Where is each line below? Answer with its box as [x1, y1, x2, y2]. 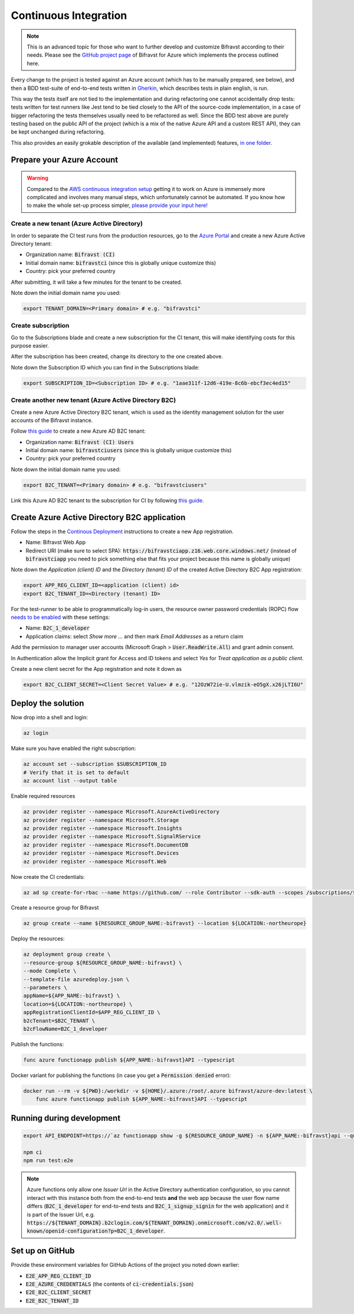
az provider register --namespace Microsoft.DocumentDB [23, 841, 189, 848]
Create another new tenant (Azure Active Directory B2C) [11, 396, 176, 404]
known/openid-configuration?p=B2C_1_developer [27, 1228, 164, 1235]
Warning [27, 174, 48, 181]
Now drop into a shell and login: [11, 714, 88, 721]
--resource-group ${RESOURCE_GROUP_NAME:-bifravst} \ [23, 959, 182, 966]
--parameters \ [23, 984, 67, 991]
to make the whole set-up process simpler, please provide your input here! [27, 202, 208, 209]
